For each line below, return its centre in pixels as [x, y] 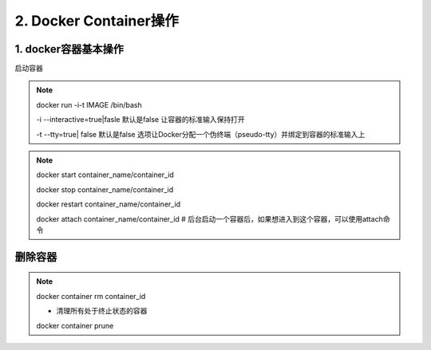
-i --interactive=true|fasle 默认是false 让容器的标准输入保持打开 [140, 120]
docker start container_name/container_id [105, 175]
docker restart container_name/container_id [109, 204]
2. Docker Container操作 [97, 21]
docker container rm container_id [91, 296]
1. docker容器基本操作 [69, 49]
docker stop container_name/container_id [105, 189]
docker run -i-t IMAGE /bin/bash [89, 104]
